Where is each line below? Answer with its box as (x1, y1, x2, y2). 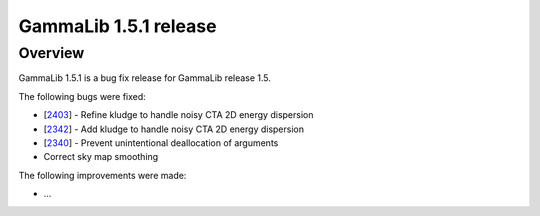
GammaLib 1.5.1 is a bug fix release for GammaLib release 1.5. (18, 72, 272, 84)
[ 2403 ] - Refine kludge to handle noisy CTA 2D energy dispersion (43, 109, 314, 121)
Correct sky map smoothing (43, 151, 159, 163)
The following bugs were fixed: (18, 90, 147, 102)
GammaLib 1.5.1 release (18, 15, 217, 37)
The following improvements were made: (18, 169, 187, 181)
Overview (18, 44, 85, 62)
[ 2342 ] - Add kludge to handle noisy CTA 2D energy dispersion (43, 123, 305, 135)
